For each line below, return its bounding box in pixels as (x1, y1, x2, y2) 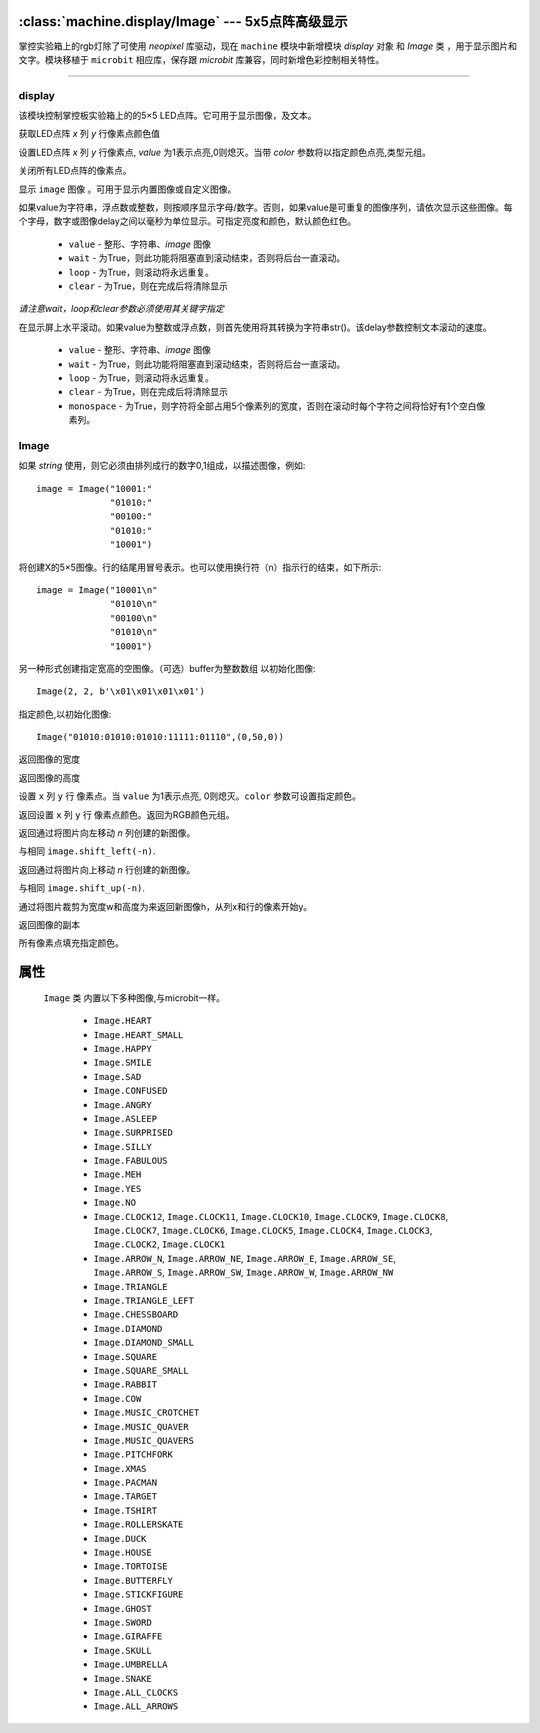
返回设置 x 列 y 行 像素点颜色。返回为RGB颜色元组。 (18, 808, 235, 820)
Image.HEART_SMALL (93, 1029, 184, 1040)
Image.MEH (93, 1169, 142, 1180)
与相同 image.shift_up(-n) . (18, 882, 145, 894)
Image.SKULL (93, 1645, 152, 1656)
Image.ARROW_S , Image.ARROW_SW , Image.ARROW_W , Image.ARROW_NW (93, 1266, 394, 1279)
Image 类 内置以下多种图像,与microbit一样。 (43, 991, 225, 1004)
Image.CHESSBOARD (93, 1309, 179, 1320)
